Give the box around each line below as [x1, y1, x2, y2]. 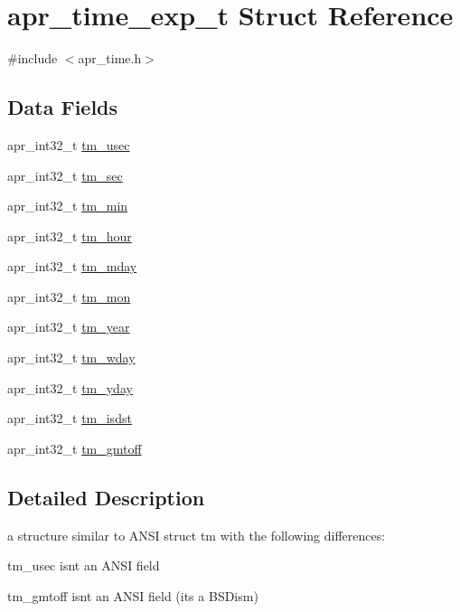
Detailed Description [7, 483, 205, 511]
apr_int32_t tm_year [7, 317, 130, 336]
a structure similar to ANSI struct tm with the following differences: [7, 525, 386, 544]
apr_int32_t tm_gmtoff [7, 438, 142, 457]
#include [7, 49, 58, 68]
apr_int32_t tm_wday [7, 348, 136, 367]
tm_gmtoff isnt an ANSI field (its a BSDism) [7, 586, 258, 605]
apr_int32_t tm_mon [7, 287, 131, 306]
